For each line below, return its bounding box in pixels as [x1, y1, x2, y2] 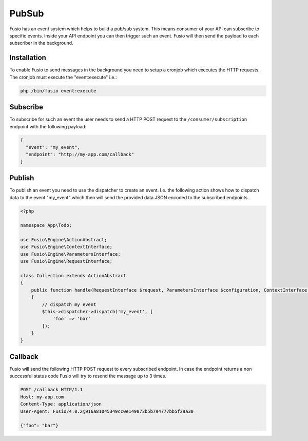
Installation [9, 53, 46, 62]
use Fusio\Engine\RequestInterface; [20, 258, 113, 264]
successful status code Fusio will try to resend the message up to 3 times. [9, 373, 167, 379]
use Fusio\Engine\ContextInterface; [20, 244, 113, 250]
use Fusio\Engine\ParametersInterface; [20, 251, 121, 257]
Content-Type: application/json [20, 401, 102, 407]
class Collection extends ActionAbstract [20, 273, 126, 279]
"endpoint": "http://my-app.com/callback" [26, 151, 134, 158]
